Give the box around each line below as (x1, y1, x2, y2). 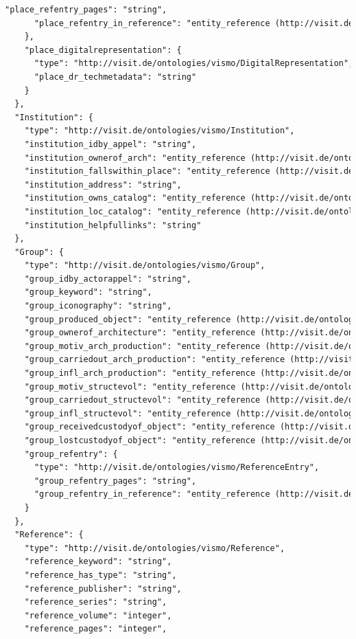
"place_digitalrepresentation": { (24, 45, 182, 55)
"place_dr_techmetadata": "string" (34, 71, 197, 82)
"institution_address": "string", (24, 179, 182, 190)
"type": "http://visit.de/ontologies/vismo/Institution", (24, 126, 295, 136)
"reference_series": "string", (24, 597, 167, 607)
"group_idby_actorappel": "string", (24, 273, 192, 284)
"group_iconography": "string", (24, 301, 172, 311)
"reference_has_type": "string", (24, 570, 177, 580)
